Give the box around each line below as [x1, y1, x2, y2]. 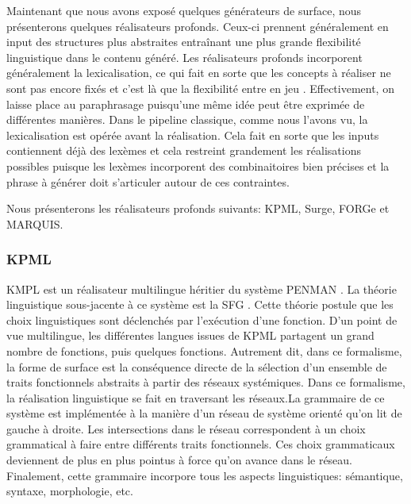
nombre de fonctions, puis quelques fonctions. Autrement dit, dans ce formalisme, [6, 342, 402, 359]
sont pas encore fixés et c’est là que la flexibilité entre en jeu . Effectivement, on [6, 79, 394, 96]
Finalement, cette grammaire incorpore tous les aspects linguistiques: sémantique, [6, 467, 403, 483]
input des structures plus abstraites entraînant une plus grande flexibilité [6, 33, 361, 50]
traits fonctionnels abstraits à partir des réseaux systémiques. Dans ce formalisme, [6, 374, 405, 391]
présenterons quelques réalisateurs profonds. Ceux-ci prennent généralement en [6, 17, 389, 34]
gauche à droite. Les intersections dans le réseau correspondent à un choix [6, 420, 366, 437]
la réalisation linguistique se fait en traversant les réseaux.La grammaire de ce [6, 389, 385, 406]
